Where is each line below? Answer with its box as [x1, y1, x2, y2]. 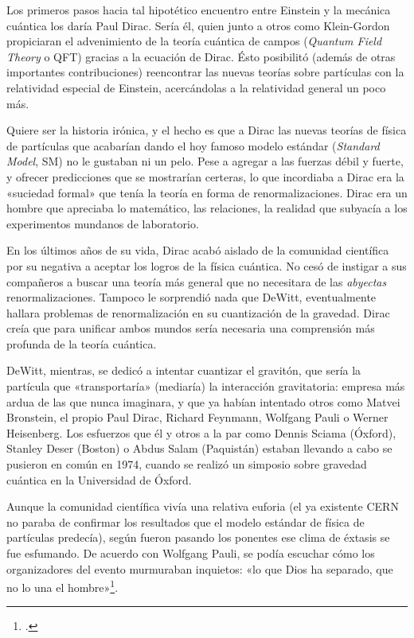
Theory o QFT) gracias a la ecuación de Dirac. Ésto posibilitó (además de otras [6, 48, 396, 64]
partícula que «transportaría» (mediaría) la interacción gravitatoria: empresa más [6, 378, 405, 395]
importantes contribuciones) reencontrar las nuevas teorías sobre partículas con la [6, 64, 404, 80]
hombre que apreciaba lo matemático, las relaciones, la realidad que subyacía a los [6, 200, 408, 216]
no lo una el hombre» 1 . [6, 577, 119, 595]
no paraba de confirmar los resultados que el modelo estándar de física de [6, 513, 365, 530]
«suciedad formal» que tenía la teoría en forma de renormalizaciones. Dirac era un [6, 184, 408, 200]
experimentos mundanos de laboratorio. [6, 215, 199, 231]
